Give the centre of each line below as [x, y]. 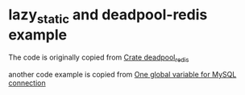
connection [27, 83]
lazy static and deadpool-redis [108, 16]
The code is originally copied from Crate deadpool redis [99, 58]
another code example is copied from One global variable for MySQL [122, 75]
